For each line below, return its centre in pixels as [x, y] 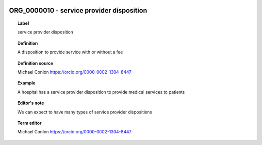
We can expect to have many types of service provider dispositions [85, 112]
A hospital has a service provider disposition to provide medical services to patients [101, 92]
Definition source [35, 63]
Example [27, 83]
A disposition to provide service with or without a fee [70, 52]
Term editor [30, 123]
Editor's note [31, 103]
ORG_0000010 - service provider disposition [78, 10]
